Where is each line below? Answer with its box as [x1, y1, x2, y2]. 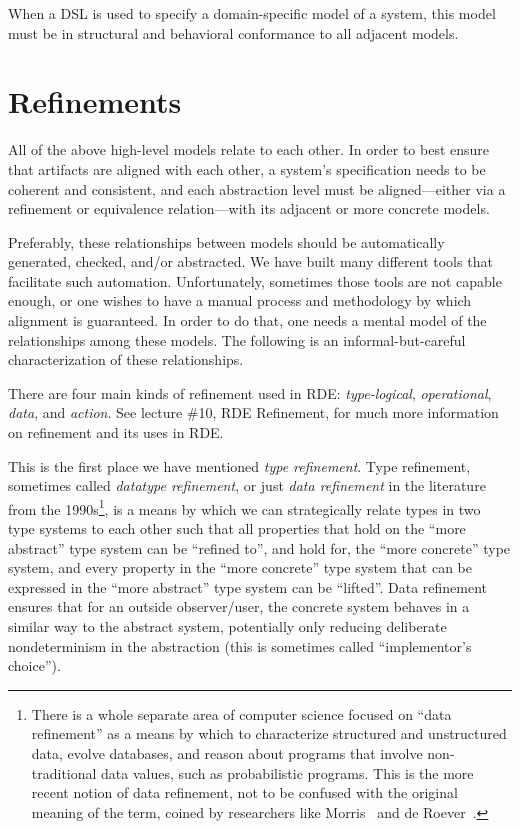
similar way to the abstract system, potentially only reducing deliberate [8, 616, 447, 637]
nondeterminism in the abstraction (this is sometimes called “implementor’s [8, 635, 472, 656]
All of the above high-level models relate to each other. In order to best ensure [8, 139, 490, 160]
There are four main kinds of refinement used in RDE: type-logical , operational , [8, 382, 492, 403]
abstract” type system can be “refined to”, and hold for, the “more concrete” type [8, 537, 511, 558]
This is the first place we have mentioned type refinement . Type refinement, [8, 455, 471, 476]
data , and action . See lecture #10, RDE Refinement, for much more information [8, 402, 499, 423]
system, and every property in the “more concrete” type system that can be [8, 557, 473, 578]
